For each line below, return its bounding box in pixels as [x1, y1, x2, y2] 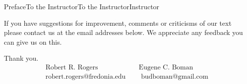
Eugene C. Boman [139, 64, 193, 71]
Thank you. [4, 53, 39, 63]
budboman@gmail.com [141, 73, 208, 81]
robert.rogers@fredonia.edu [45, 73, 126, 81]
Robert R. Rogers [45, 64, 98, 71]
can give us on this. [4, 36, 62, 47]
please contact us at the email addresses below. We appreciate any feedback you [4, 27, 243, 37]
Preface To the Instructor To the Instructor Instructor [4, 1, 160, 11]
